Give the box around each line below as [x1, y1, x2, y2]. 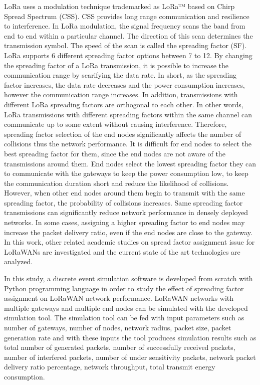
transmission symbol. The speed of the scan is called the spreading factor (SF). [4, 40, 247, 51]
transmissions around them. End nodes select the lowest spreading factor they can [4, 158, 256, 168]
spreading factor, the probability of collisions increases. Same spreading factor [4, 197, 243, 208]
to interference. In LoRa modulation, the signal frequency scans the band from [4, 21, 245, 31]
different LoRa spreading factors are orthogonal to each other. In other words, [4, 99, 243, 109]
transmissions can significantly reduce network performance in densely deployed [4, 207, 248, 218]
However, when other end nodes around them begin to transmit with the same [4, 187, 245, 198]
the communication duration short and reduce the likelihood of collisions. [4, 177, 229, 188]
